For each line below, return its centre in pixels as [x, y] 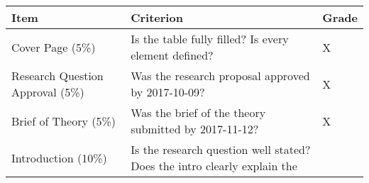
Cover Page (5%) [54, 47]
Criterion [157, 17]
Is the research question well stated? [221, 149]
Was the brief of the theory [198, 112]
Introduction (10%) [59, 157]
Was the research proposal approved [220, 76]
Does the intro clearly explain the [214, 166]
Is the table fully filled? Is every [210, 39]
